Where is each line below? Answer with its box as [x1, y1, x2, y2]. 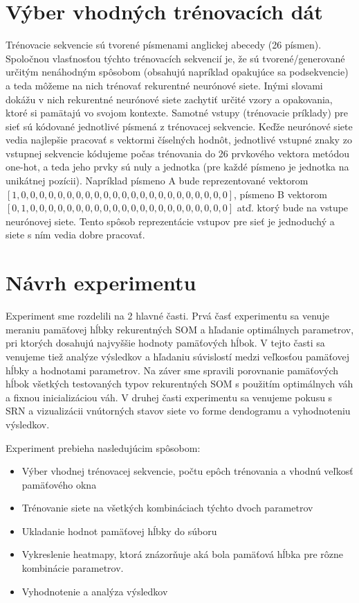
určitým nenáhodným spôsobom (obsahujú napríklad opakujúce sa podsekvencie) [6, 64, 349, 79]
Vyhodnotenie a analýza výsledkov [21, 584, 168, 598]
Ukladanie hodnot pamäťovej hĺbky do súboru [21, 523, 217, 538]
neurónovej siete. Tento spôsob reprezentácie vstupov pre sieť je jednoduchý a [6, 213, 335, 228]
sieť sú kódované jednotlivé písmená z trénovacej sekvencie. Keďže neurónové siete [6, 119, 353, 133]
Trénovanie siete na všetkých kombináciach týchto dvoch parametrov [21, 500, 313, 515]
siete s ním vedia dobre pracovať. [6, 227, 145, 242]
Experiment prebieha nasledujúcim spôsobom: [6, 440, 201, 455]
